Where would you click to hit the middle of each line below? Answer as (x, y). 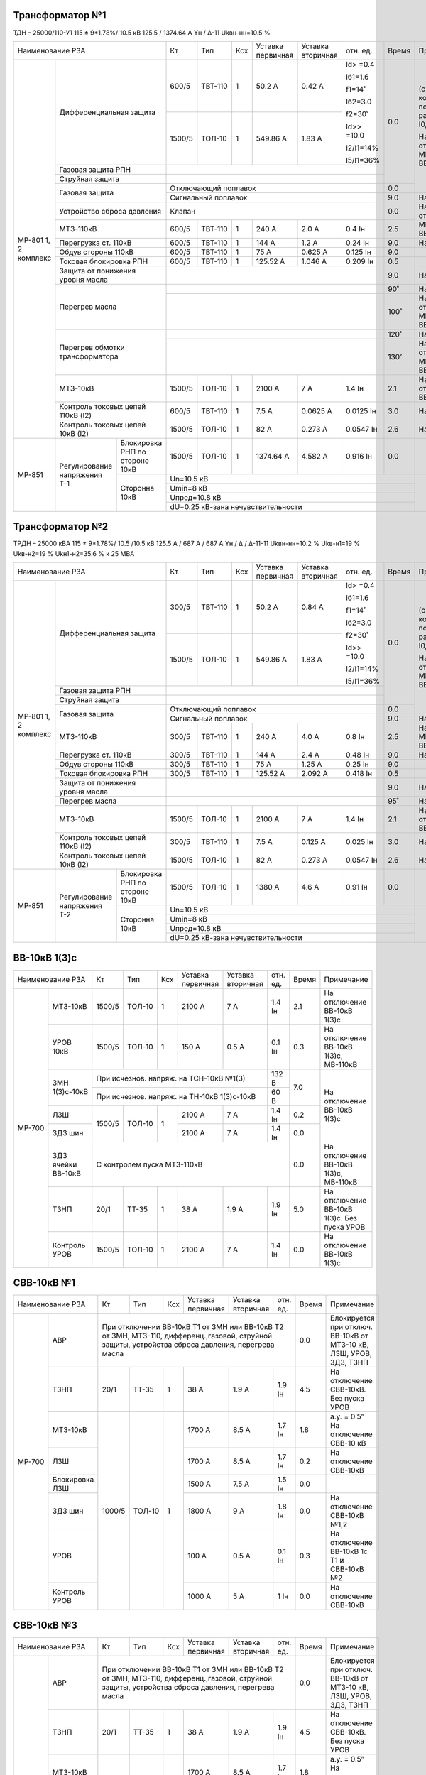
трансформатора (89, 356)
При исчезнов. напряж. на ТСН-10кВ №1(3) (171, 1078)
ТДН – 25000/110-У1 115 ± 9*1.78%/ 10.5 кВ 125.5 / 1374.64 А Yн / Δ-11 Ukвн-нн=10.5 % (142, 33)
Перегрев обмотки (92, 348)
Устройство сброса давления (110, 211)
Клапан (183, 211)
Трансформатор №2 (61, 526)
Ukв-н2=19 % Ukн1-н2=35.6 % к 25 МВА (74, 553)
